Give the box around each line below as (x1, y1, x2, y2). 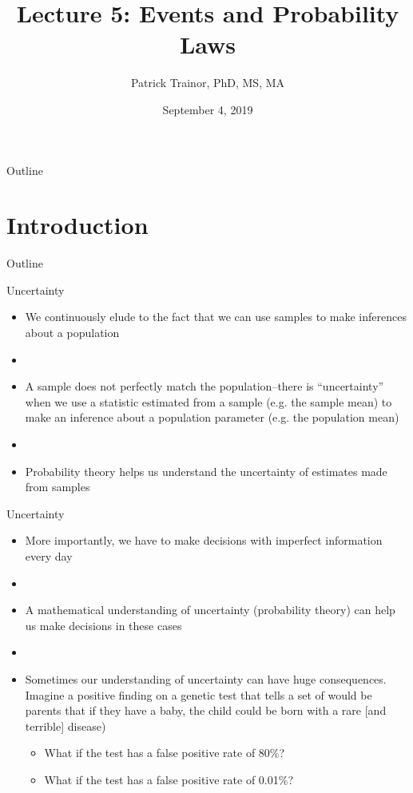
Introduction (6, 208, 149, 241)
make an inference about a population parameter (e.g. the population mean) (25, 409, 399, 426)
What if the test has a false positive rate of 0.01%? (44, 771, 294, 787)
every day (25, 547, 73, 564)
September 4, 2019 (162, 101, 253, 117)
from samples (25, 478, 90, 495)
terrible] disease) (25, 717, 106, 734)
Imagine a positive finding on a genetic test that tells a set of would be (25, 686, 372, 703)
